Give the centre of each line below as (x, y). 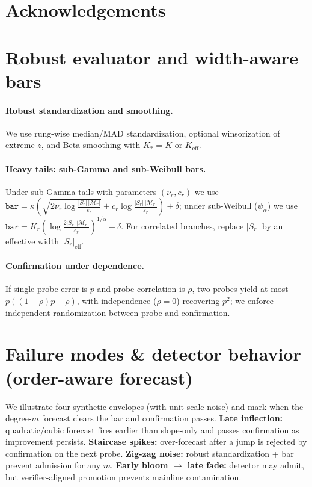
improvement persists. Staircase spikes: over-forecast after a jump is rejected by (156, 442)
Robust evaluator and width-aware (152, 57)
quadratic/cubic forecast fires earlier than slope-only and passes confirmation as (152, 430)
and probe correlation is (141, 289)
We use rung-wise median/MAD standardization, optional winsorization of (143, 133)
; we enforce (252, 300)
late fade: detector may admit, (246, 465)
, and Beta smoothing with (91, 145)
